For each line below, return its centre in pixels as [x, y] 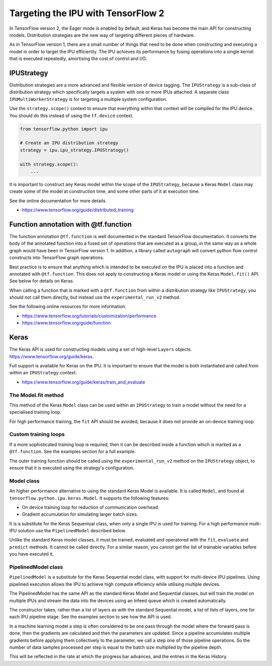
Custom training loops [37, 434]
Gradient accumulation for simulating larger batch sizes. [80, 514]
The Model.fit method [37, 395]
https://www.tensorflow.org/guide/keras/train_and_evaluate [84, 382]
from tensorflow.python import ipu [64, 129]
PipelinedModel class [36, 567]
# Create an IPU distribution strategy [69, 143]
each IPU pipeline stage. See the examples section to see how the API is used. [91, 617]
